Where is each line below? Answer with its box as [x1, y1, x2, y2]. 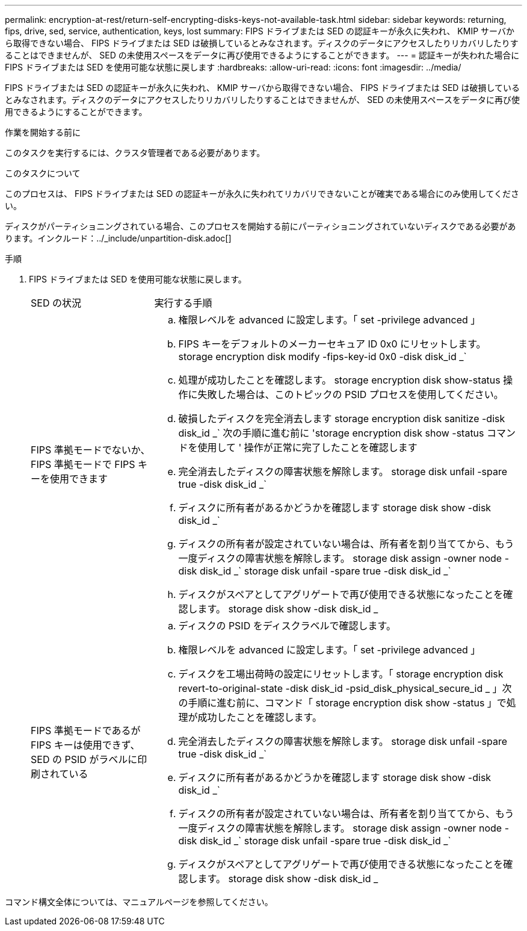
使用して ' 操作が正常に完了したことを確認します [197, 441, 418, 453]
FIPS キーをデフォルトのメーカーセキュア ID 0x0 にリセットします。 [178, 338, 486, 350]
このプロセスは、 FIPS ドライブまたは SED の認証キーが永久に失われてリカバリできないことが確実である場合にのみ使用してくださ [5, 188, 520, 199]
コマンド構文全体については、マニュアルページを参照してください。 [5, 897, 273, 907]
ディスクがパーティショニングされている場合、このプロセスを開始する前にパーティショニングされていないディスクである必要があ [5, 221, 516, 231]
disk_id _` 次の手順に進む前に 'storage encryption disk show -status [178, 427, 484, 439]
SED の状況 [31, 297, 81, 309]
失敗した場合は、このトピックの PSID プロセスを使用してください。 [197, 388, 504, 400]
